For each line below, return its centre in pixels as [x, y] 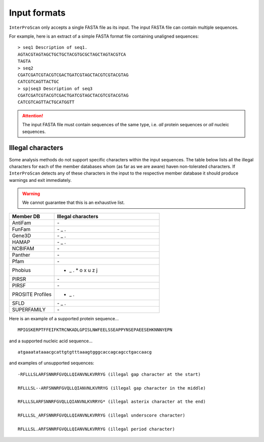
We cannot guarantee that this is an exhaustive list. [73, 202]
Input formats [37, 13]
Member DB [26, 216]
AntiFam [22, 222]
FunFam [21, 229]
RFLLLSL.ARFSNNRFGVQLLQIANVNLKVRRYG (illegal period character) [97, 429]
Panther [21, 255]
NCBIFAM [23, 248]
